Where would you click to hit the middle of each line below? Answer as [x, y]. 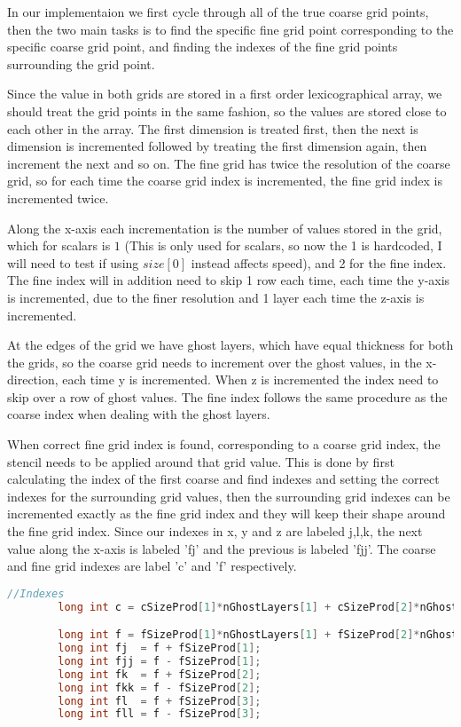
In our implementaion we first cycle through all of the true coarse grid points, [218, 12]
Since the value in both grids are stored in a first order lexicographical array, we [225, 94]
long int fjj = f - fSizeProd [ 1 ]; [160, 661]
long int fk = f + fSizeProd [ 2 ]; [160, 674]
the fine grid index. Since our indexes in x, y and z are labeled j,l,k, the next [215, 531]
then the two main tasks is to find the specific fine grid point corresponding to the [230, 29]
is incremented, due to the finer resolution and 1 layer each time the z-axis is [216, 297]
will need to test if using [73, 262]
